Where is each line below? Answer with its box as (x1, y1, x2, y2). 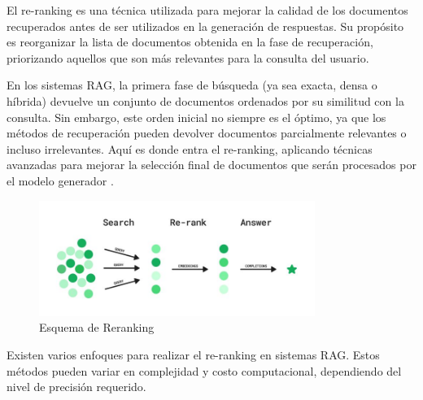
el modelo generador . (7, 172, 114, 189)
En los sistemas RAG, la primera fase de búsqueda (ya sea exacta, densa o (7, 76, 377, 93)
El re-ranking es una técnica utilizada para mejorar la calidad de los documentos (7, 2, 408, 18)
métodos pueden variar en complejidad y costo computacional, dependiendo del (7, 362, 402, 379)
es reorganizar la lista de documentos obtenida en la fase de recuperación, (7, 33, 373, 50)
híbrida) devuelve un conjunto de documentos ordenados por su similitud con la (7, 92, 404, 109)
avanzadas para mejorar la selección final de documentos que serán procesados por (7, 156, 416, 173)
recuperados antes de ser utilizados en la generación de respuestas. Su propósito (7, 17, 404, 34)
